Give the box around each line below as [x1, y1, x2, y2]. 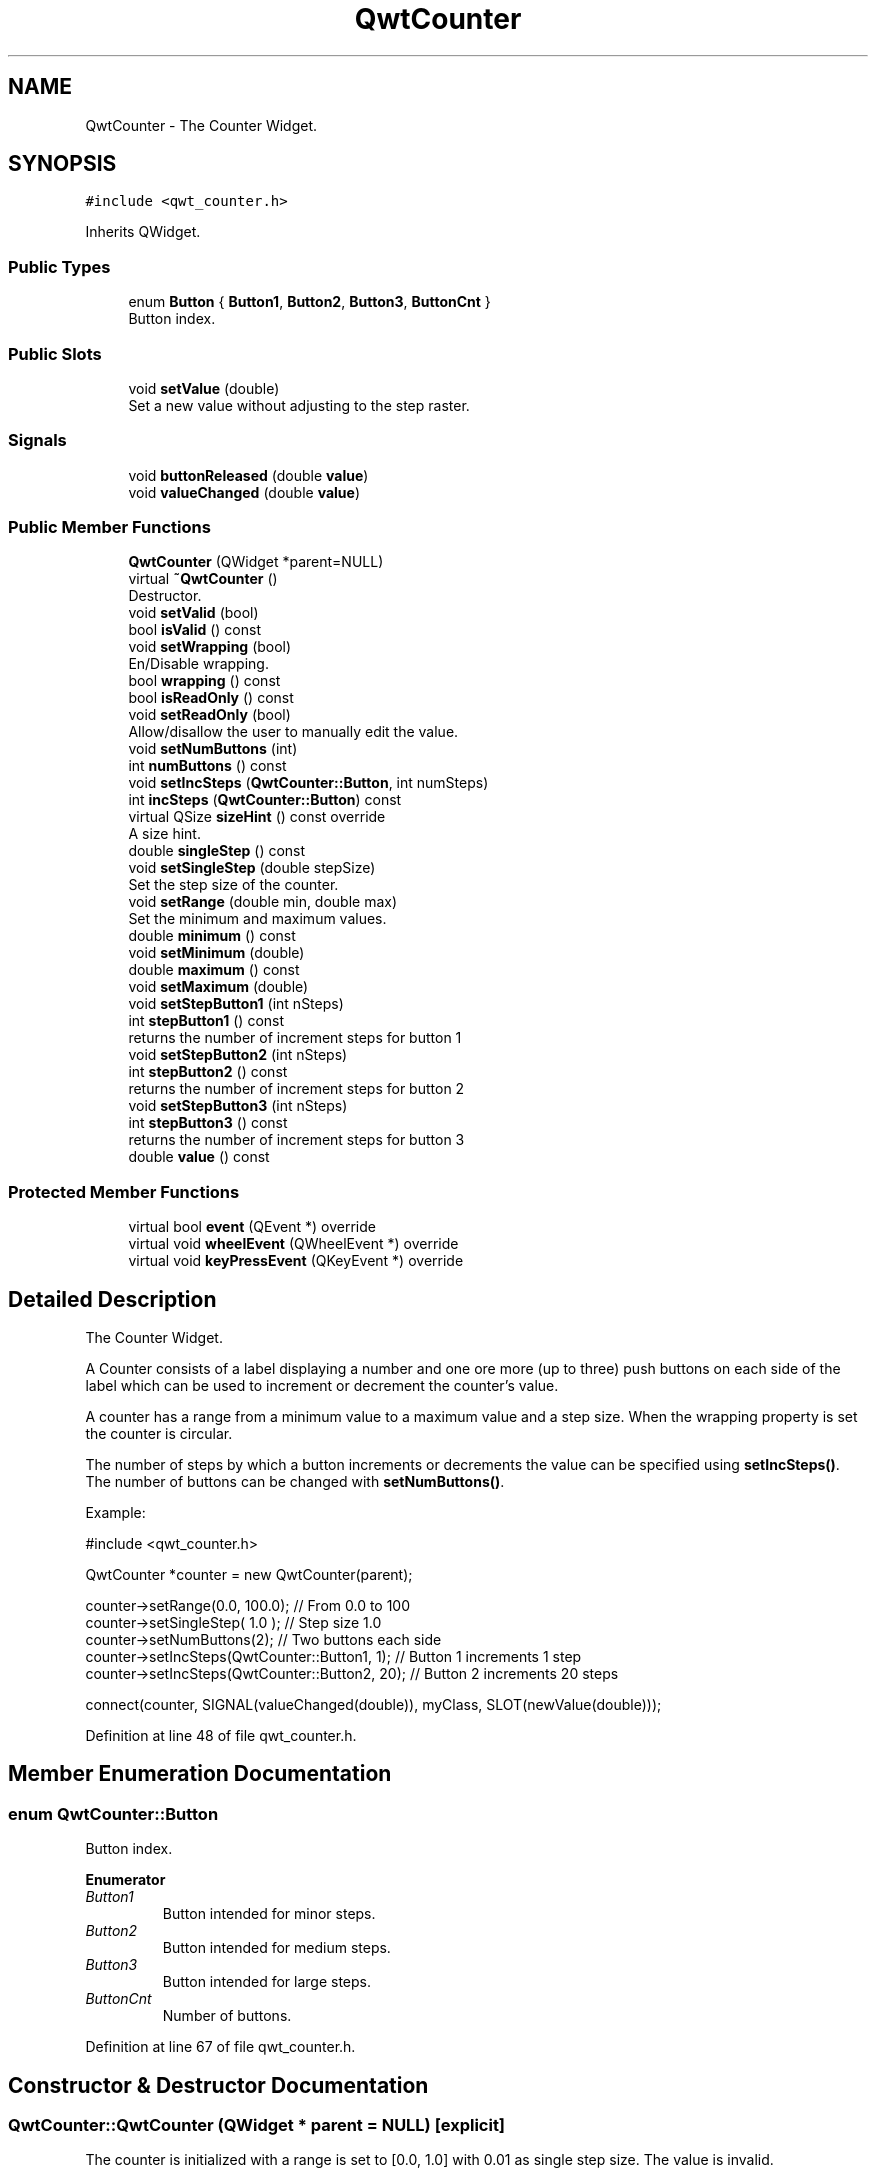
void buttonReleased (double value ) [128, 466, 369, 484]
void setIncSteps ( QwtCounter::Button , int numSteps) [128, 774, 489, 792]
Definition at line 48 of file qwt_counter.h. [85, 1727, 357, 1745]
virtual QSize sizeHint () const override [128, 808, 386, 826]
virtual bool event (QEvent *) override [128, 1218, 376, 1236]
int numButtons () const [128, 757, 287, 775]
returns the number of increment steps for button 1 [128, 1029, 462, 1047]
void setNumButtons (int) [128, 740, 298, 758]
